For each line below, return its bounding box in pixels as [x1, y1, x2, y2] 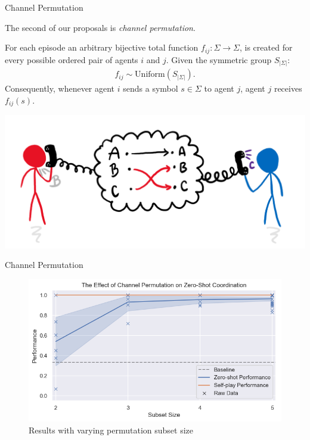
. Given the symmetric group [166, 53, 272, 65]
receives [274, 82, 302, 95]
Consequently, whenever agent [5, 82, 115, 95]
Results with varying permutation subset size [29, 423, 193, 436]
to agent [204, 82, 234, 95]
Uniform [135, 70, 165, 79]
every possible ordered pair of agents [5, 53, 138, 65]
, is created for [239, 41, 293, 54]
